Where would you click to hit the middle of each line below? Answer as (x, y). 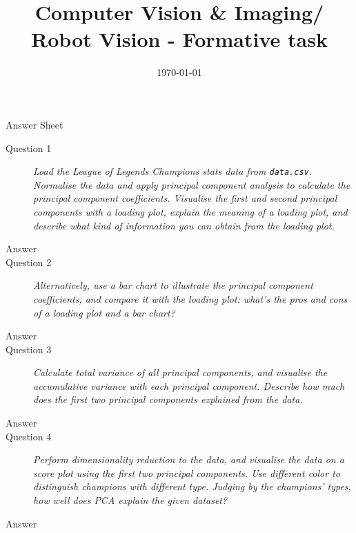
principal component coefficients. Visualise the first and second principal (185, 198)
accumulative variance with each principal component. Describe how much (189, 385)
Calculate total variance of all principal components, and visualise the (180, 372)
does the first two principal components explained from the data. (168, 399)
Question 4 (29, 436)
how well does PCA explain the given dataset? (130, 500)
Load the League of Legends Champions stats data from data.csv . (173, 171)
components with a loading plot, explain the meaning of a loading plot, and (190, 211)
